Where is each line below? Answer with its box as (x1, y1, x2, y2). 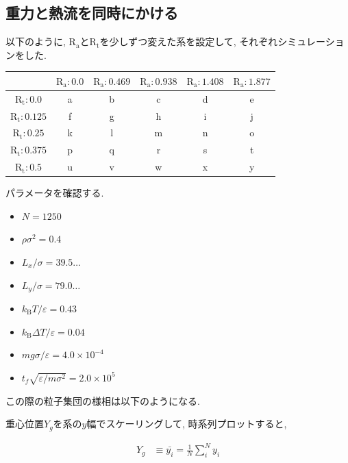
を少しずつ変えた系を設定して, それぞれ (99, 34, 278, 49)
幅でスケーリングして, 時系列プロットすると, (86, 416, 287, 431)
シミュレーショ (277, 34, 345, 49)
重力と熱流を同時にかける (5, 2, 178, 23)
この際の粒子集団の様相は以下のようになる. (5, 393, 200, 408)
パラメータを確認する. (5, 186, 104, 200)
